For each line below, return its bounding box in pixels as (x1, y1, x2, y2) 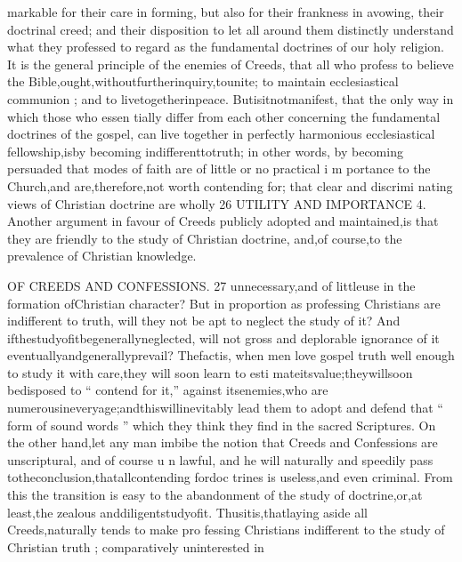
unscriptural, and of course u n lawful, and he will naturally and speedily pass (7, 450, 434, 469)
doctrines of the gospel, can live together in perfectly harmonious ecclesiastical (7, 124, 435, 143)
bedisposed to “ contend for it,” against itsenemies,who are (7, 381, 328, 399)
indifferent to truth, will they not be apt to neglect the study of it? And (7, 311, 401, 330)
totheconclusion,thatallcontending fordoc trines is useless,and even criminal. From (7, 468, 453, 486)
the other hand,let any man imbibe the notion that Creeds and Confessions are (7, 433, 438, 452)
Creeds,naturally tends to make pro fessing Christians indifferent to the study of (7, 520, 445, 539)
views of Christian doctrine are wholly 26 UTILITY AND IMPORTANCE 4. (7, 194, 426, 213)
